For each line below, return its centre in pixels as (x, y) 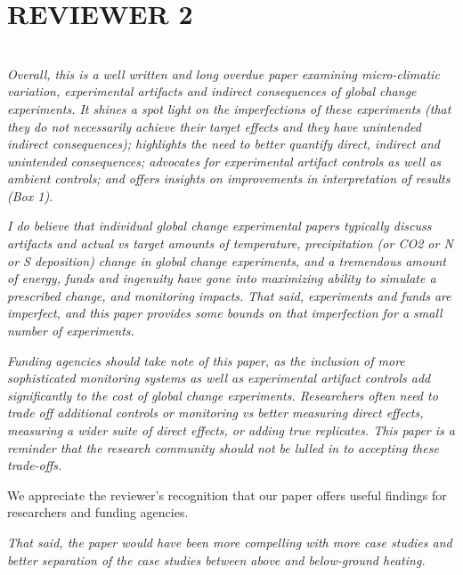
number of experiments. (71, 331)
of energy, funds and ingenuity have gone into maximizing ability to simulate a (222, 278)
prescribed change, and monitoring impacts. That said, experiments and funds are (229, 295)
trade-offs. (35, 465)
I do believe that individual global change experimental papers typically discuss (219, 226)
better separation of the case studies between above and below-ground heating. (216, 559)
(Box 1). (30, 195)
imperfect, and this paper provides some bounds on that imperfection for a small (225, 313)
